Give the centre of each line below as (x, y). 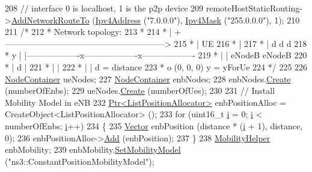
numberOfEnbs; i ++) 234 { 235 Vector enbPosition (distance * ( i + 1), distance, (154, 125)
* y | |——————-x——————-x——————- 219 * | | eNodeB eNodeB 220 (156, 55)
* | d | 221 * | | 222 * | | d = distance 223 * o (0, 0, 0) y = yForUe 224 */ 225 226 (156, 66)
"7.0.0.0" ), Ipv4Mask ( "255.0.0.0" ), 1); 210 (223, 20)
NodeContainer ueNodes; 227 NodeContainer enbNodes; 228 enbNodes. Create (148, 78)
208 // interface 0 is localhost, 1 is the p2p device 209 (104, 8)
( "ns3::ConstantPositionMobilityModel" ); (80, 161)
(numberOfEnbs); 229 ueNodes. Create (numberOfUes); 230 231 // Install (140, 91)
